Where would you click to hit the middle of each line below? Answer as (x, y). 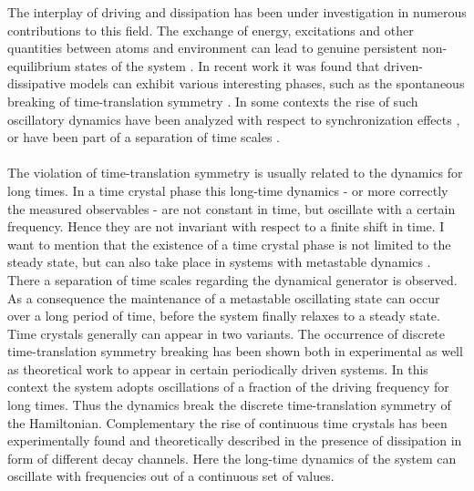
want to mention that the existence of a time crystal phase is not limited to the (229, 244)
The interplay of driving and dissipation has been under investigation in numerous (237, 12)
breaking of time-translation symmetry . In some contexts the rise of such (213, 101)
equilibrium (39, 65)
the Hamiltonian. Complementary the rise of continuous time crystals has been (227, 422)
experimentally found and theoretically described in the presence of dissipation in (235, 440)
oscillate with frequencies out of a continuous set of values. (171, 476)
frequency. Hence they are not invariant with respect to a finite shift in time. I (226, 226)
